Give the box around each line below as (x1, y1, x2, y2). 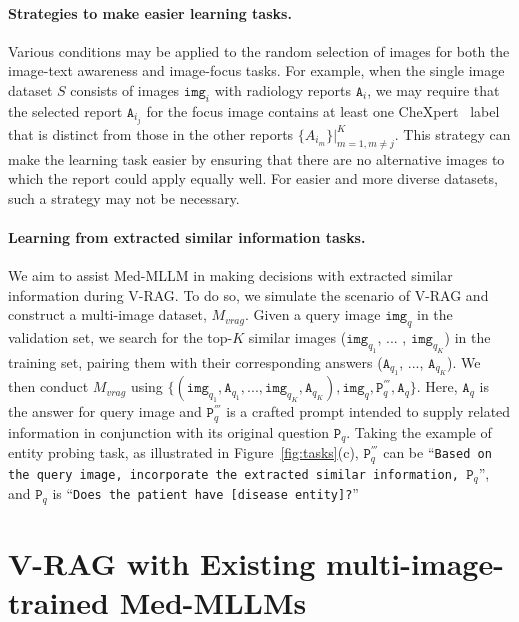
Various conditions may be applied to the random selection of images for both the (8, 40, 510, 61)
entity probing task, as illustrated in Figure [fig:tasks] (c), (8, 442, 359, 463)
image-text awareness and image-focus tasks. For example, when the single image (8, 60, 505, 81)
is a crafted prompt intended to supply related (226, 401, 511, 422)
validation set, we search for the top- (8, 327, 233, 348)
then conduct (8, 376, 89, 397)
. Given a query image (245, 304, 381, 325)
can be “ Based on (383, 442, 492, 463)
